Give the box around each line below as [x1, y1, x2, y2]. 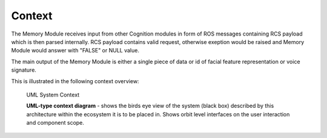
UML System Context [26, 91, 80, 98]
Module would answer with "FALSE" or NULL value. [11, 47, 139, 54]
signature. [11, 66, 36, 74]
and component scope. [26, 119, 85, 127]
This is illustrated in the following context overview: [11, 77, 139, 84]
